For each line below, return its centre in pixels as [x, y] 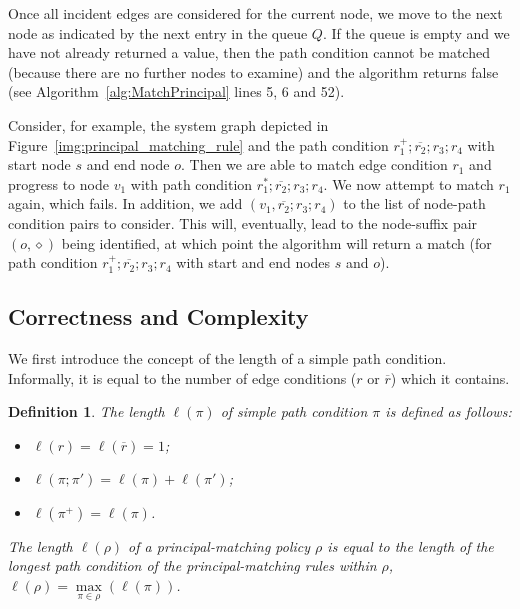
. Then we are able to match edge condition [314, 164]
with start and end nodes [253, 262]
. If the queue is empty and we [416, 32]
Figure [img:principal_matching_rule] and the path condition [198, 144]
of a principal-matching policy [219, 545]
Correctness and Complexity [158, 316]
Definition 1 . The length [86, 411]
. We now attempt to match [408, 183]
